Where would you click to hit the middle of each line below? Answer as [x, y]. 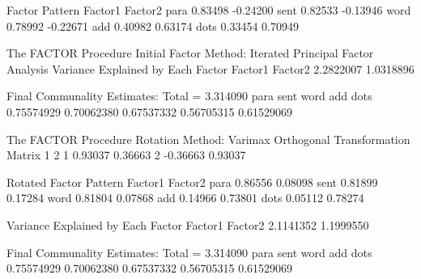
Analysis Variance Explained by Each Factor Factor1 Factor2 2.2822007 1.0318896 [210, 68]
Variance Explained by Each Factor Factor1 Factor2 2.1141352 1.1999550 [188, 224]
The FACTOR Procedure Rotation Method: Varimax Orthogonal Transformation [208, 139]
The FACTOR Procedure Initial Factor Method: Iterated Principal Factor [190, 53]
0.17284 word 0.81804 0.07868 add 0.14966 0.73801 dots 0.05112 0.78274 [185, 198]
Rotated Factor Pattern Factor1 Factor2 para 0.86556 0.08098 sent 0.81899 [192, 182]
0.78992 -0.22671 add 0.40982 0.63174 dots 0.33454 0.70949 [153, 25]
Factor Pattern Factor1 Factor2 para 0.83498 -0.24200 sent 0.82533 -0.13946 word [209, 10]
